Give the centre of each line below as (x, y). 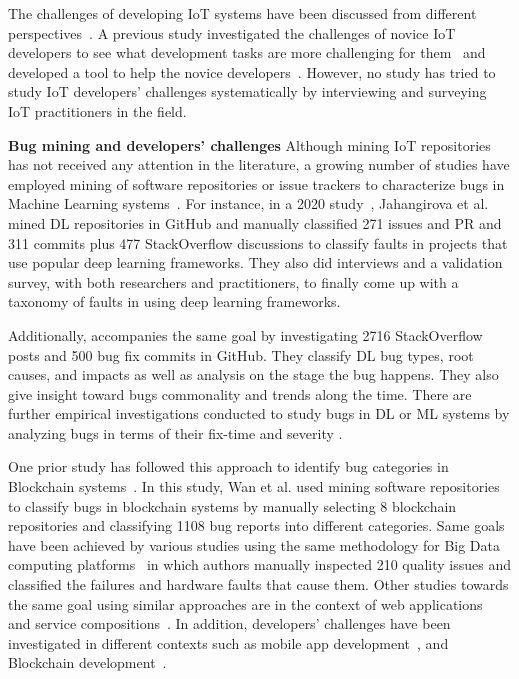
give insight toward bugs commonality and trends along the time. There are (240, 393)
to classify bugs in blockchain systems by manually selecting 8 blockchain (232, 505)
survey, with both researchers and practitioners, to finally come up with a (233, 281)
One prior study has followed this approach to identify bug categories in (228, 466)
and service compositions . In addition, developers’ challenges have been (229, 623)
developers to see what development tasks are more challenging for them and (247, 52)
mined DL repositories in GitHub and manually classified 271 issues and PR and (255, 222)
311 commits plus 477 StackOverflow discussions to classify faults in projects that (258, 242)
